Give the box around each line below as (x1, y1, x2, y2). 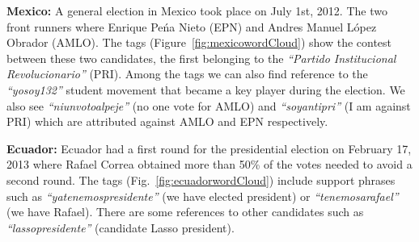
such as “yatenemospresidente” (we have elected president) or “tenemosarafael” (6, 187, 399, 204)
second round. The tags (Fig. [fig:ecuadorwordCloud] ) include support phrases (6, 171, 396, 188)
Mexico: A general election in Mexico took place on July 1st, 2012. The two (6, 2, 387, 19)
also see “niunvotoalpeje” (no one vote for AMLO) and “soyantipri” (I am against (6, 97, 411, 114)
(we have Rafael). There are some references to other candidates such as (6, 203, 364, 220)
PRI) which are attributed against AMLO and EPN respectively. (6, 113, 328, 130)
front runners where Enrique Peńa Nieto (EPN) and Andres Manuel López (6, 18, 377, 35)
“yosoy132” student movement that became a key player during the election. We (6, 81, 405, 98)
